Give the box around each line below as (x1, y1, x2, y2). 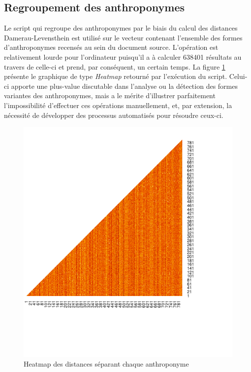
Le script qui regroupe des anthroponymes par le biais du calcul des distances (4, 23, 238, 33)
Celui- (229, 71, 248, 81)
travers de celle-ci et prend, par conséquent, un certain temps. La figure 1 (4, 61, 225, 72)
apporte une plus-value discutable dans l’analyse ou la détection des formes (11, 80, 238, 91)
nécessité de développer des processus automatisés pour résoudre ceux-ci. (4, 110, 223, 120)
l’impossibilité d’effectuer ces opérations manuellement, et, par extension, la (4, 100, 232, 110)
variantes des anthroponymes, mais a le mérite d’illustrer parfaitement (4, 90, 216, 101)
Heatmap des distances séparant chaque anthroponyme (24, 359, 189, 369)
